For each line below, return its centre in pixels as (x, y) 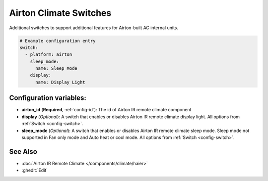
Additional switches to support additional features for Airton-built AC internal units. (94, 28)
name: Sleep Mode (57, 68)
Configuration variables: (48, 98)
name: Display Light (60, 82)
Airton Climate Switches (60, 13)
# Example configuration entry (58, 41)
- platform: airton (49, 55)
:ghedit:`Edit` (35, 170)
